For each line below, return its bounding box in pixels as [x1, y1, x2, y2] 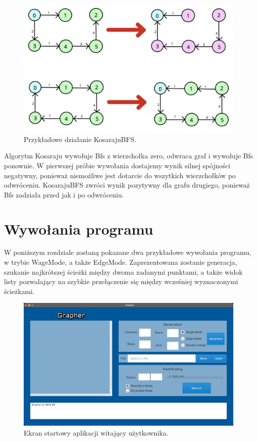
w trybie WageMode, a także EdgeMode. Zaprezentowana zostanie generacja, [4, 257, 237, 267]
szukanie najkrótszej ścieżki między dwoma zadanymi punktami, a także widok [4, 266, 243, 277]
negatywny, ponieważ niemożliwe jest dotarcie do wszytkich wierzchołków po [4, 170, 236, 180]
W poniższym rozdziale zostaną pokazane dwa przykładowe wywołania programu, [4, 247, 252, 257]
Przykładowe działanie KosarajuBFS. [24, 134, 136, 144]
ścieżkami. [4, 286, 35, 296]
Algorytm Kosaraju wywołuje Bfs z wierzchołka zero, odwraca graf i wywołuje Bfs [4, 150, 253, 161]
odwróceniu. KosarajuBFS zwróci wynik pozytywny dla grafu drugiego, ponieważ [4, 180, 250, 190]
